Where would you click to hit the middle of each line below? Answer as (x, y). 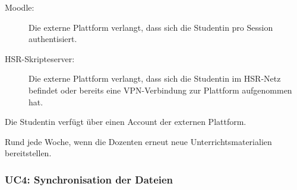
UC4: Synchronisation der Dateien (89, 179)
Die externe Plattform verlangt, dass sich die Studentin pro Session (151, 27)
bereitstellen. (28, 153)
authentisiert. (53, 39)
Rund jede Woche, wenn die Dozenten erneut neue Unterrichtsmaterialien (138, 141)
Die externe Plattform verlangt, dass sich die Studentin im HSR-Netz (155, 78)
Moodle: (20, 7)
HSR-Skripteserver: (40, 58)
